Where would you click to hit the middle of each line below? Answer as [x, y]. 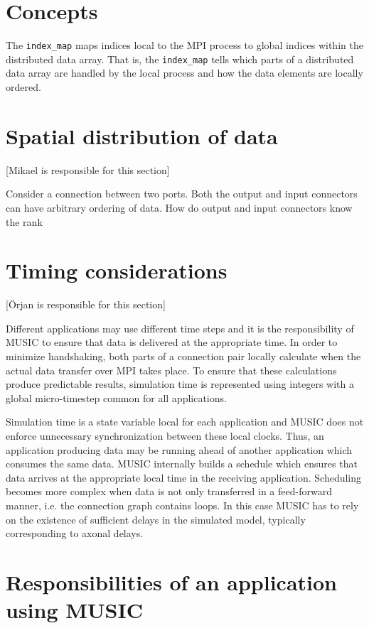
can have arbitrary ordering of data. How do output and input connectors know [179, 207]
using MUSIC [74, 610]
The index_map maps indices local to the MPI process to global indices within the [184, 45]
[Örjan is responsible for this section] [86, 304]
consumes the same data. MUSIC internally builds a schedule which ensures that [182, 464]
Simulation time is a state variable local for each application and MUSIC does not [185, 422]
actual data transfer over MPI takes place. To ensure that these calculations [171, 370]
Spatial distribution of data [142, 135]
